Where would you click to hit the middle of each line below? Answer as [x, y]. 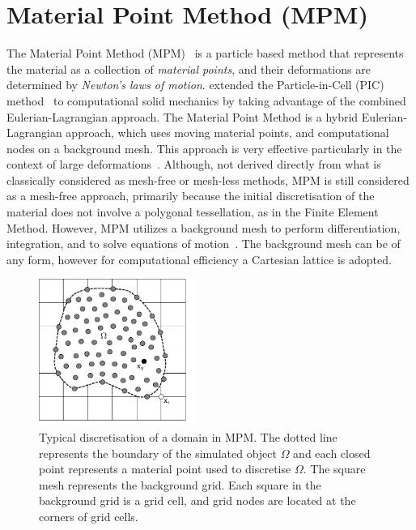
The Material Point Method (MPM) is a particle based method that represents [205, 53]
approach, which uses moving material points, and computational [227, 132]
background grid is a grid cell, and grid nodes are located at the [197, 500]
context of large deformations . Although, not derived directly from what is [194, 164]
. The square [334, 469]
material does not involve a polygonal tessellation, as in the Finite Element [193, 212]
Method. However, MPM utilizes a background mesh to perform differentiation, [204, 227]
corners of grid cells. [89, 517]
